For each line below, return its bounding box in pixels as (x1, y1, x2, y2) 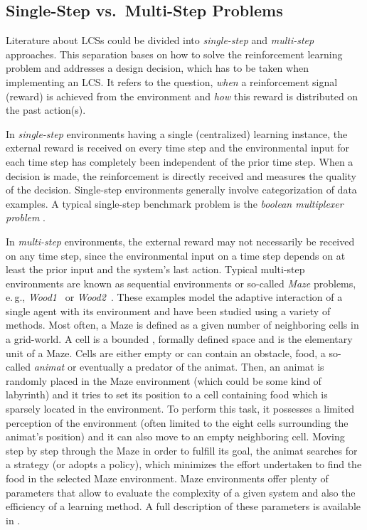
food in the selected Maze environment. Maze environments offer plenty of (6, 471, 329, 486)
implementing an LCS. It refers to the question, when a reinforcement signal (6, 74, 338, 89)
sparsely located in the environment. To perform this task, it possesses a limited (6, 401, 355, 416)
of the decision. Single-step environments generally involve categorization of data (6, 182, 357, 197)
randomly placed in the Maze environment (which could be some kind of (6, 373, 321, 388)
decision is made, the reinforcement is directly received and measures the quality (6, 168, 356, 183)
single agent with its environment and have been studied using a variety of (6, 303, 331, 318)
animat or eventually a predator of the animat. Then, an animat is (33, 359, 324, 374)
